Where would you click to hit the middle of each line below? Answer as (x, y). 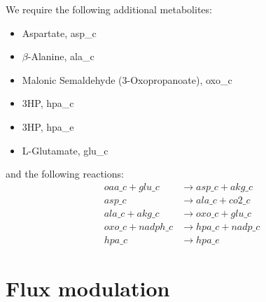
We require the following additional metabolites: (109, 9)
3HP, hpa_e (48, 126)
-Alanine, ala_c (61, 56)
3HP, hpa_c (48, 103)
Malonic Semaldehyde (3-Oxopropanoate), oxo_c (127, 79)
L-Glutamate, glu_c (65, 150)
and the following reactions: (65, 174)
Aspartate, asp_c (59, 33)
